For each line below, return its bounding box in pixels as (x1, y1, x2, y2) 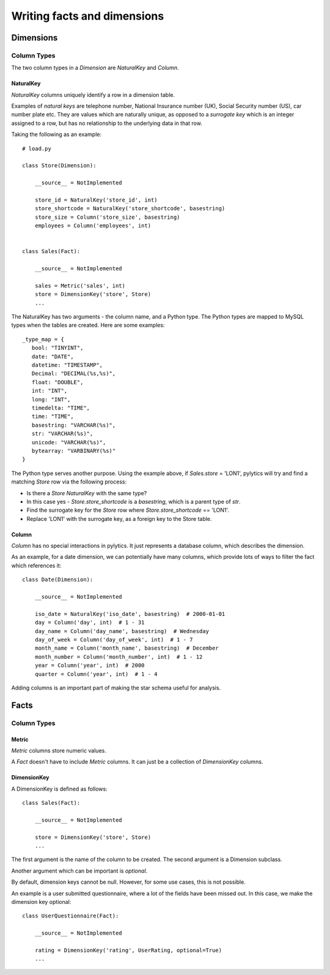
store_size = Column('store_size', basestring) (34, 213, 180, 221)
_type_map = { (22, 336, 64, 343)
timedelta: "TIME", (31, 404, 90, 411)
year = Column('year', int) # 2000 (34, 662, 145, 669)
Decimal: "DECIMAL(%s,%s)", (31, 370, 116, 377)
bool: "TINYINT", (31, 344, 84, 352)
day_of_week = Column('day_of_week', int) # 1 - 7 (34, 636, 193, 643)
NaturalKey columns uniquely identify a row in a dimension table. (11, 91, 175, 98)
